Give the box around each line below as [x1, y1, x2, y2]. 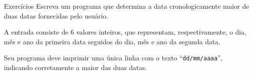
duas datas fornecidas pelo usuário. [4, 10, 108, 20]
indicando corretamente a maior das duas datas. [4, 62, 147, 73]
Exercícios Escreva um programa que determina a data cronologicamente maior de [4, 1, 250, 11]
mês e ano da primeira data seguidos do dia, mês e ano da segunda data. [4, 36, 220, 46]
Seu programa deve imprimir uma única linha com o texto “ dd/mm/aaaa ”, [4, 53, 223, 63]
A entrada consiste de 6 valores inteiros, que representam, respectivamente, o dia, [4, 27, 247, 37]
